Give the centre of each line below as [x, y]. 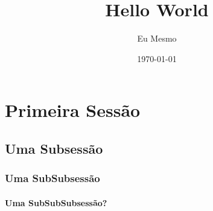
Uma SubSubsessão [52, 178]
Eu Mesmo [157, 38]
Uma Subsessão [54, 148]
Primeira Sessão [73, 110]
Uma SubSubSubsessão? [56, 202]
